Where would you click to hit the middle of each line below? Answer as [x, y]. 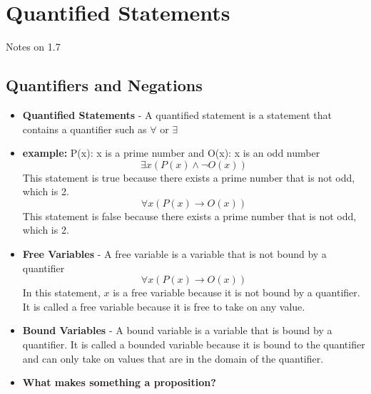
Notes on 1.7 [33, 47]
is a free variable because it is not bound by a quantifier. [237, 292]
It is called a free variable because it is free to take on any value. [164, 306]
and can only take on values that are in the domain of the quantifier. [173, 358]
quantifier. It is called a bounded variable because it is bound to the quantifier [194, 344]
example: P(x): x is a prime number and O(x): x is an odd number [171, 153]
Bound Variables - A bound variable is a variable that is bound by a [177, 330]
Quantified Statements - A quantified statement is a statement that [177, 114]
